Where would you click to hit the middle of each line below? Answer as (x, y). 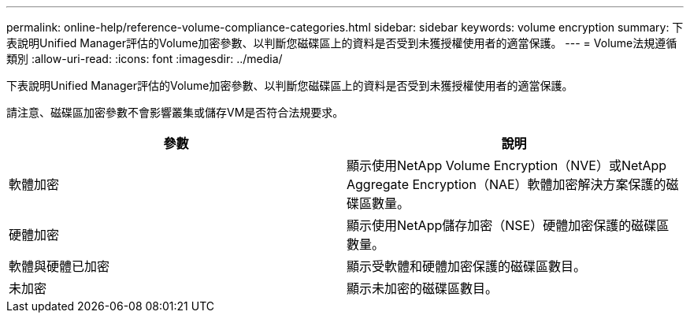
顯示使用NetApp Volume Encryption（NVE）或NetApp (507, 165)
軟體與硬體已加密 (59, 266)
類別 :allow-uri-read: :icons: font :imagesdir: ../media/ (145, 59)
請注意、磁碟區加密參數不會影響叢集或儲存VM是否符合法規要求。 (175, 112)
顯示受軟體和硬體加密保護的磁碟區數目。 (467, 266)
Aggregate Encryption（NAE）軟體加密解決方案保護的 (506, 184)
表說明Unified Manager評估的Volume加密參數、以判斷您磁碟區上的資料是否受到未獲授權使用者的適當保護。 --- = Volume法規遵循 (342, 43)
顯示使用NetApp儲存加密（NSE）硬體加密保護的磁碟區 (508, 225)
